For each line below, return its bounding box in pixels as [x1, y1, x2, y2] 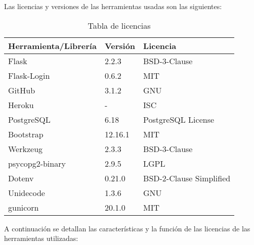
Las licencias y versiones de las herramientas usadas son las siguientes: [4, 1, 222, 11]
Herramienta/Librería [8, 39, 97, 52]
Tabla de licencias [88, 19, 151, 31]
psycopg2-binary [8, 157, 66, 169]
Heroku [8, 99, 34, 111]
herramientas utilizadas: [4, 233, 78, 243]
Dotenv [8, 172, 34, 184]
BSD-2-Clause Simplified [143, 172, 231, 184]
